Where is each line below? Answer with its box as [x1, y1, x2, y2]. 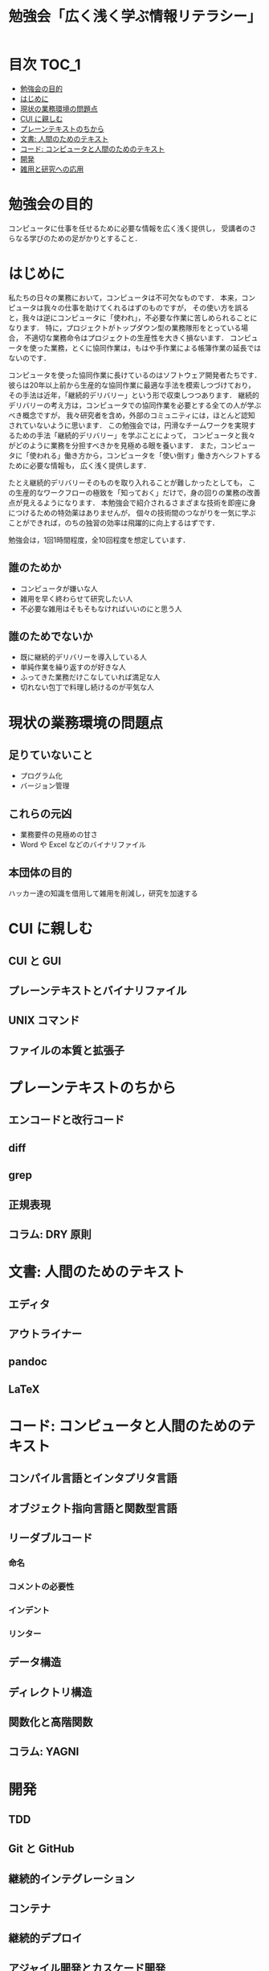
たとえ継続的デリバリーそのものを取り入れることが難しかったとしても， [8, 478, 247, 487]
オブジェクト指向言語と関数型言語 [8, 1501, 177, 1515]
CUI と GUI [8, 954, 62, 967]
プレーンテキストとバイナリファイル [8, 984, 187, 998]
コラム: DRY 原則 [8, 1227, 92, 1241]
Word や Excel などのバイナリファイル [19, 840, 146, 849]
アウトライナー [8, 1327, 83, 1341]
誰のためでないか [8, 630, 93, 643]
